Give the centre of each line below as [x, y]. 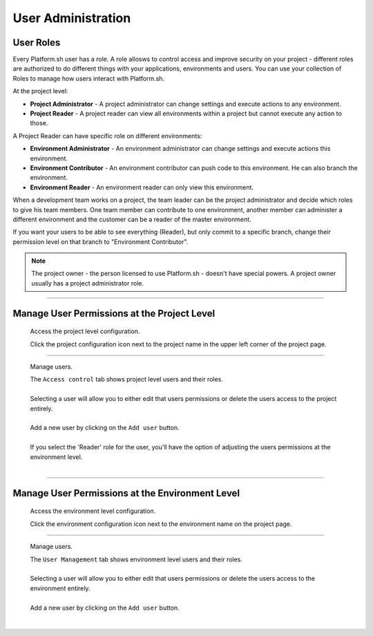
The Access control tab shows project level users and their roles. [127, 380]
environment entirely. [60, 588]
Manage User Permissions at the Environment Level [126, 493]
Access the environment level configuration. [93, 511]
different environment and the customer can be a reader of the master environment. [132, 219]
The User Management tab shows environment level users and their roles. [136, 559]
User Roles [37, 43]
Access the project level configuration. [85, 331]
